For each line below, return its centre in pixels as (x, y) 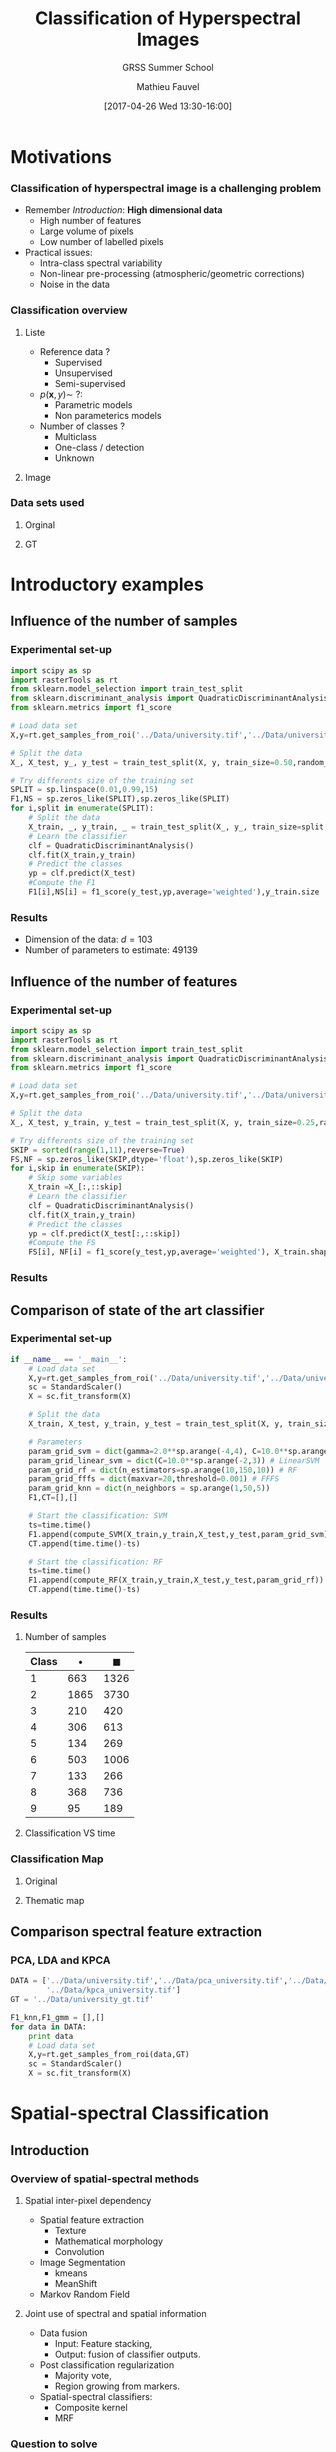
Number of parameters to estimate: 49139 (111, 950)
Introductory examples (107, 584)
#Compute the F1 (62, 883)
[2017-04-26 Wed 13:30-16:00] (168, 106)
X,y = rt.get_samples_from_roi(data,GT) (109, 2055)
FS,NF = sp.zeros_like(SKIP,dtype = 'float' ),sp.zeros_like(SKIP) (147, 1159)
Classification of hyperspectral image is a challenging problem (166, 188)
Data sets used (47, 503)
